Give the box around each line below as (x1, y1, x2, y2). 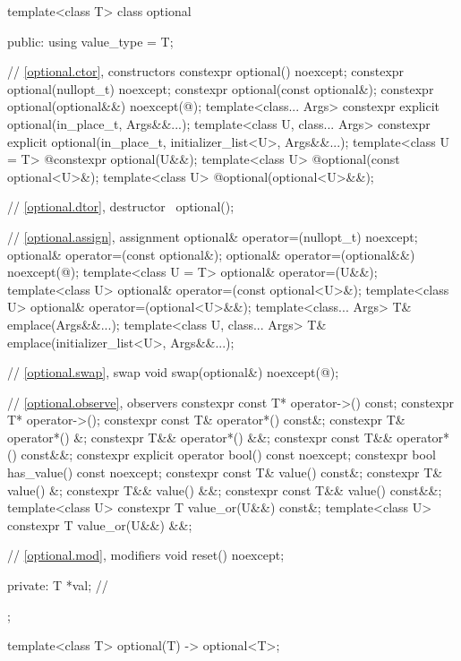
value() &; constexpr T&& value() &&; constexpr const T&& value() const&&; (7, 480, 442, 499)
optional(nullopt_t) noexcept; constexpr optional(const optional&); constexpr (7, 79, 434, 98)
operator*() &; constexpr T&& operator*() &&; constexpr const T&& (7, 427, 393, 446)
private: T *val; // (7, 576, 108, 595)
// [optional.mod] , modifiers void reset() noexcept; (7, 545, 285, 564)
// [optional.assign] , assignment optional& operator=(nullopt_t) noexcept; (7, 227, 418, 245)
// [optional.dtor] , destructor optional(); (7, 197, 235, 216)
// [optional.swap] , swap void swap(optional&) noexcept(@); (7, 363, 339, 382)
